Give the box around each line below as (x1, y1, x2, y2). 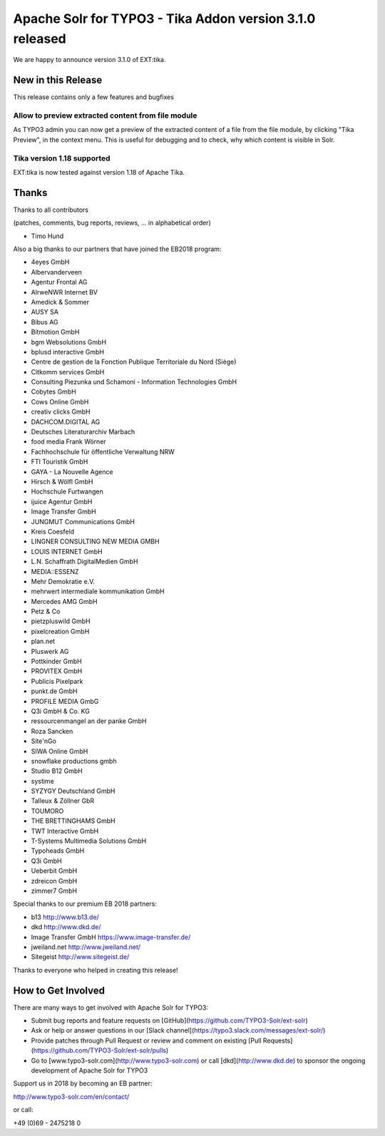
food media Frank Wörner (31, 437, 106, 446)
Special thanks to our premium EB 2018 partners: (13, 899, 157, 909)
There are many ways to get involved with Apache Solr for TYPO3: (13, 1003, 208, 1012)
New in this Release (13, 74, 103, 86)
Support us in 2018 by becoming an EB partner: (13, 1079, 153, 1088)
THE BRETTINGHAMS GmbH (31, 817, 115, 825)
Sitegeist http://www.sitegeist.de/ (31, 953, 130, 961)
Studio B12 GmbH (31, 767, 83, 775)
